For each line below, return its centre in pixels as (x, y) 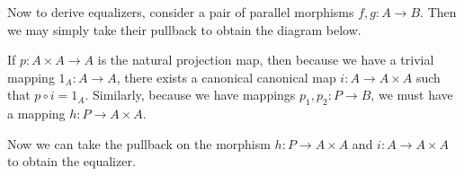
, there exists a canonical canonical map (226, 77)
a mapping (36, 114)
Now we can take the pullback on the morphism (139, 143)
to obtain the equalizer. (71, 161)
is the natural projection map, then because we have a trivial (266, 60)
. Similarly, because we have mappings (190, 95)
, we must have (412, 95)
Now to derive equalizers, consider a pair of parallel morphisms (181, 12)
